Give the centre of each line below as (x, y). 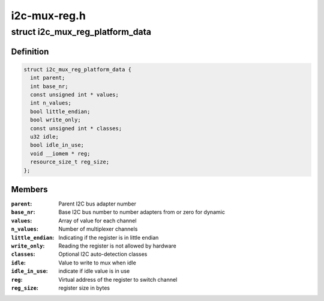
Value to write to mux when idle (97, 263)
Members (29, 189)
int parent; (48, 78)
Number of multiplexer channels (98, 229)
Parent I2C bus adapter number (97, 204)
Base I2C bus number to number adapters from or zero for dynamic (142, 212)
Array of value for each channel (97, 220)
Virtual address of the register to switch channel (118, 279)
